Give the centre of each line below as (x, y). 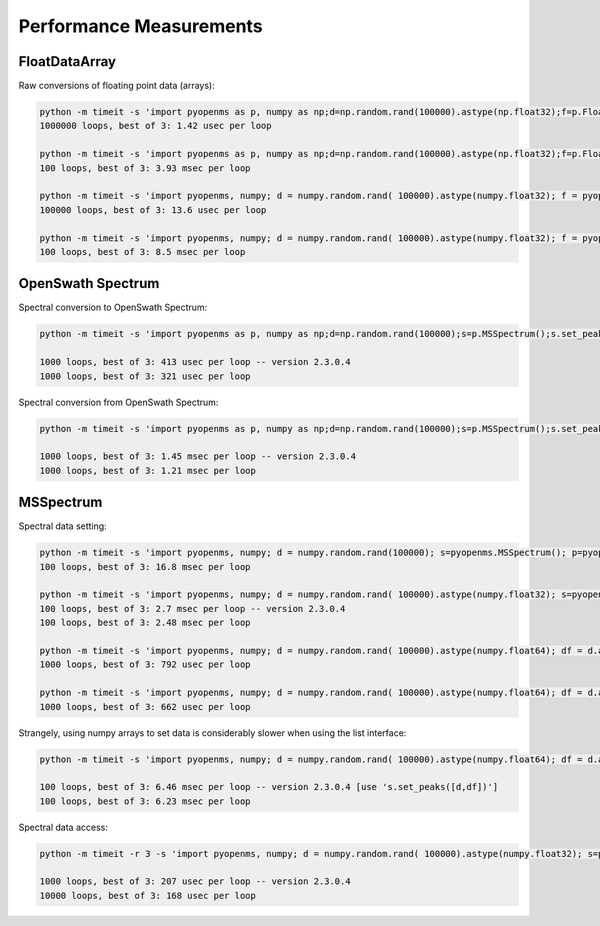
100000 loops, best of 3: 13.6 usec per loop (153, 209)
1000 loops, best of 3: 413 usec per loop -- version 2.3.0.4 (195, 362)
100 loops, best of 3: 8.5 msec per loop (142, 251)
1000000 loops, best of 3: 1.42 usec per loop (155, 126)
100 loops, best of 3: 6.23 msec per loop (145, 801)
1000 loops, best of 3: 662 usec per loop (145, 706)
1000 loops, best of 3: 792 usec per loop (145, 664)
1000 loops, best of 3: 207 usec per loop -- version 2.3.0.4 (195, 881)
